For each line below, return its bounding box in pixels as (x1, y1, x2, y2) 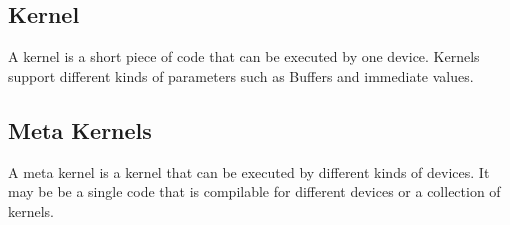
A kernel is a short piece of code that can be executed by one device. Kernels (8, 46, 480, 67)
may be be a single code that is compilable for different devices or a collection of (8, 181, 501, 202)
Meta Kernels (8, 114, 152, 145)
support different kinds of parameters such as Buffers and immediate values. (8, 65, 474, 86)
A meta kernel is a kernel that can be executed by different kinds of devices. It (8, 161, 490, 182)
